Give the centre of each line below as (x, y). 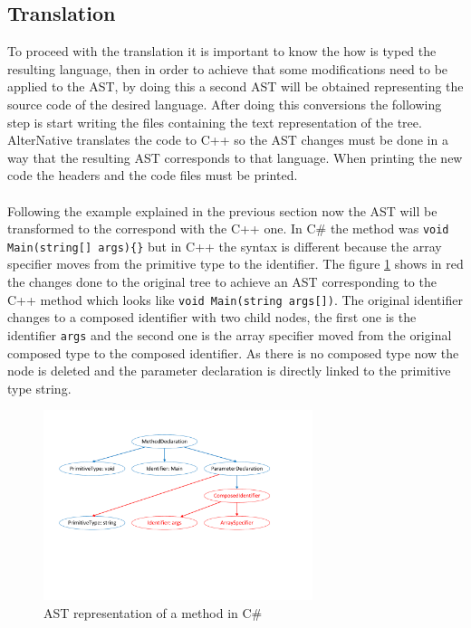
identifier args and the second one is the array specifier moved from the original (230, 334)
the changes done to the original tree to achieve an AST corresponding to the (222, 282)
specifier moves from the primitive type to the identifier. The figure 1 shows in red (235, 264)
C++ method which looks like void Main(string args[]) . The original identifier (235, 299)
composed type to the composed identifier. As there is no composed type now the (233, 352)
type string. (39, 388)
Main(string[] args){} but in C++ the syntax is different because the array (225, 246)
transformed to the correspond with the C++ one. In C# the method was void (228, 228)
